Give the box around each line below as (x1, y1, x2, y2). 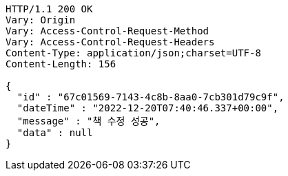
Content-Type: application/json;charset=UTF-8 (6, 47, 261, 58)
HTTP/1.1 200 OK (6, 3, 93, 14)
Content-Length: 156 (6, 58, 116, 69)
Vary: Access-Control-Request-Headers (6, 36, 215, 47)
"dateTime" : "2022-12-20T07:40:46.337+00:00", (17, 102, 279, 113)
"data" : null (17, 127, 93, 138)
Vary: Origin (6, 14, 76, 25)
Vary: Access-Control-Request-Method (6, 25, 209, 36)
